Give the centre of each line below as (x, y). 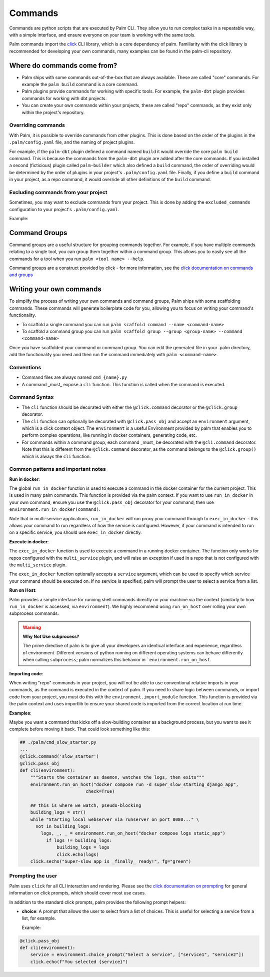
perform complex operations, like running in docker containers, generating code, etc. (109, 435)
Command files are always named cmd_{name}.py (74, 377)
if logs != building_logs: (79, 840)
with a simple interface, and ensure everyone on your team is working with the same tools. (102, 35)
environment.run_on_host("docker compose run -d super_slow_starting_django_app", (134, 784)
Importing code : (26, 673)
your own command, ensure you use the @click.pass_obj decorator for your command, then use (112, 502)
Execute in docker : (29, 542)
